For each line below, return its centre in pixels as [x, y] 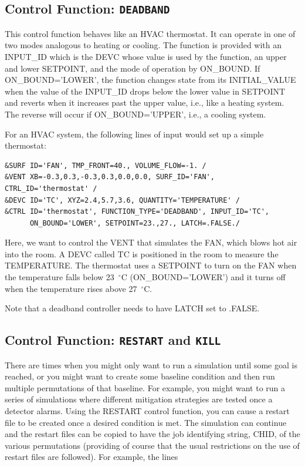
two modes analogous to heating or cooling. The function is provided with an [143, 45]
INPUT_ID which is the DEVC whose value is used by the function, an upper [146, 56]
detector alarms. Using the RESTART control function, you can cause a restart [147, 411]
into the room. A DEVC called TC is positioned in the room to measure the [142, 253]
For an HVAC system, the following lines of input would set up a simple [134, 134]
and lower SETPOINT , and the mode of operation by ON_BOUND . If [133, 68]
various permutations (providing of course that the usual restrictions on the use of [152, 445]
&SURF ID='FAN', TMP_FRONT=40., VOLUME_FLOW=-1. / [106, 165]
